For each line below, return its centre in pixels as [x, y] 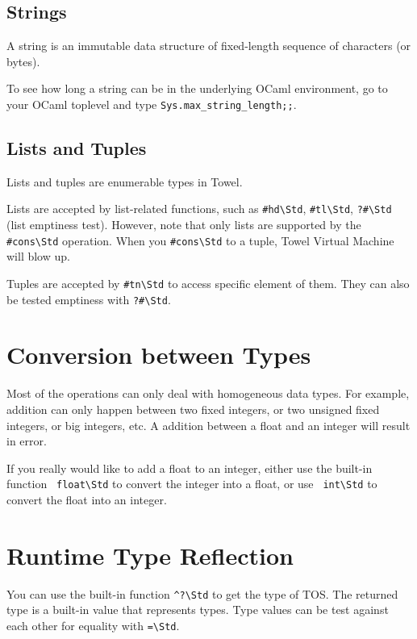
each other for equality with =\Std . [93, 625]
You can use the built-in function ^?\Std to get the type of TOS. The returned [202, 593]
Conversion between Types [159, 355]
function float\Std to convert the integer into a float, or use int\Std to [192, 484]
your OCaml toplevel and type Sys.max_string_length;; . [152, 104]
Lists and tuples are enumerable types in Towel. [125, 181]
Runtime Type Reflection [150, 555]
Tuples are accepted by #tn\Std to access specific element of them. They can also [208, 283]
